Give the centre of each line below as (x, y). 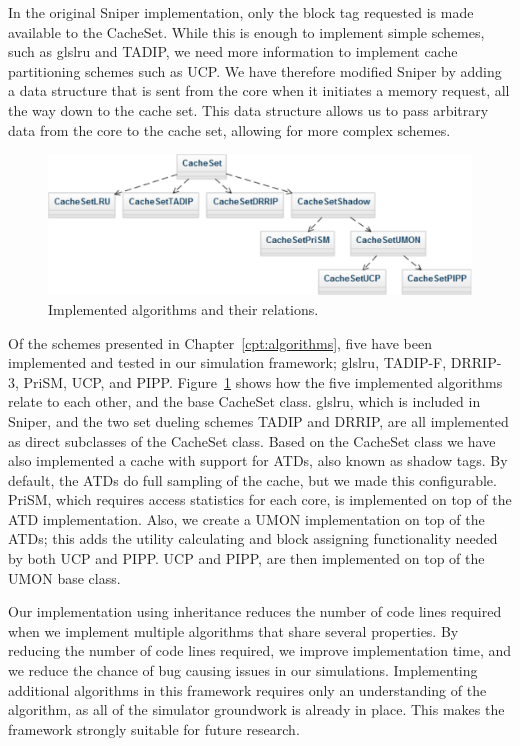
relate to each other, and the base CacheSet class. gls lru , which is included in (244, 401)
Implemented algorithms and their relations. (183, 308)
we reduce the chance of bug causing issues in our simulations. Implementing (243, 670)
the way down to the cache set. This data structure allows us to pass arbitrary (248, 109)
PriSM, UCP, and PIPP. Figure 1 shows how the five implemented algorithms (263, 381)
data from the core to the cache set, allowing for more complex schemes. (229, 129)
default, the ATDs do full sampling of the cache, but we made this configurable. (252, 479)
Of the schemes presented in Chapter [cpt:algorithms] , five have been (220, 342)
